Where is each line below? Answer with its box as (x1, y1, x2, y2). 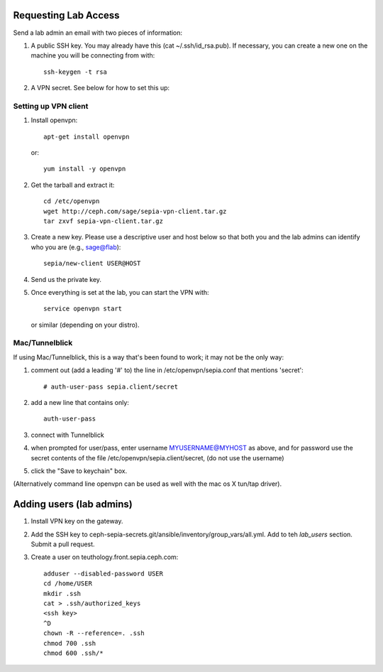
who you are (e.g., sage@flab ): (30, 242, 121, 251)
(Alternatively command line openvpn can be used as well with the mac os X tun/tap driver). (13, 479, 282, 488)
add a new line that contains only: (30, 399, 129, 406)
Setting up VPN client (13, 101, 89, 111)
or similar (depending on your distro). (30, 320, 140, 329)
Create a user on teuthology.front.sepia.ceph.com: (30, 553, 179, 561)
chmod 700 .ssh (43, 639, 96, 647)
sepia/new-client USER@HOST (43, 259, 141, 268)
